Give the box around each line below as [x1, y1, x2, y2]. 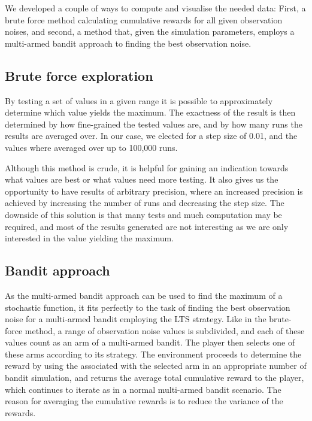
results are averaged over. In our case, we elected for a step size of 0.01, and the [5, 129, 298, 142]
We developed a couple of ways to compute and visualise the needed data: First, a [5, 2, 306, 14]
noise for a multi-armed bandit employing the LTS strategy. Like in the [5, 313, 266, 325]
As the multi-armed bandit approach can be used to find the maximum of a [5, 289, 283, 301]
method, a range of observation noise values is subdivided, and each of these [25, 324, 305, 337]
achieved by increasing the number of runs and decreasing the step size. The [5, 196, 284, 209]
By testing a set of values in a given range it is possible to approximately [5, 94, 273, 107]
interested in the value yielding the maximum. [5, 232, 174, 244]
